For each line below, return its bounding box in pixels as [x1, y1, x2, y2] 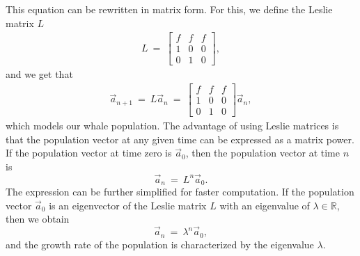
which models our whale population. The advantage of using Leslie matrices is [6, 118, 339, 133]
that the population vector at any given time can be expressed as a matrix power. [6, 131, 354, 146]
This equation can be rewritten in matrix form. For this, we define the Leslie [6, 2, 333, 16]
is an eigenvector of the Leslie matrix [49, 198, 207, 212]
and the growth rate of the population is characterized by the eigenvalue [6, 237, 314, 251]
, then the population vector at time [185, 145, 340, 160]
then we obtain [6, 211, 70, 226]
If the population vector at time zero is [6, 145, 172, 160]
